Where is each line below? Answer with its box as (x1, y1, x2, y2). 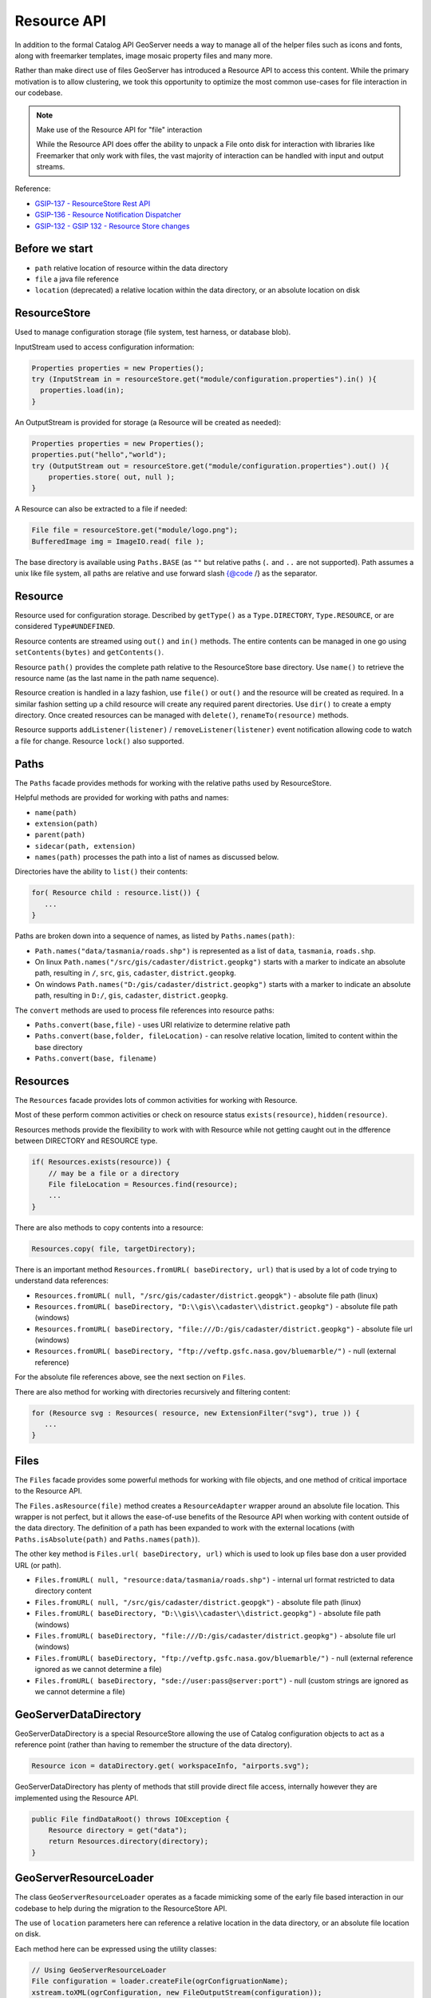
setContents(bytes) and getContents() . (14, 647, 164, 657)
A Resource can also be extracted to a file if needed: (14, 504, 188, 514)
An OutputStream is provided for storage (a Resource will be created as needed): (14, 417, 282, 427)
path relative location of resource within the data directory (34, 263, 228, 273)
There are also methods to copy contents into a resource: (14, 1223, 204, 1232)
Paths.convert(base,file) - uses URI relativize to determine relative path (34, 1020, 291, 1029)
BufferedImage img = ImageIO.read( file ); (31, 536, 205, 546)
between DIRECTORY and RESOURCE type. (14, 1136, 158, 1146)
